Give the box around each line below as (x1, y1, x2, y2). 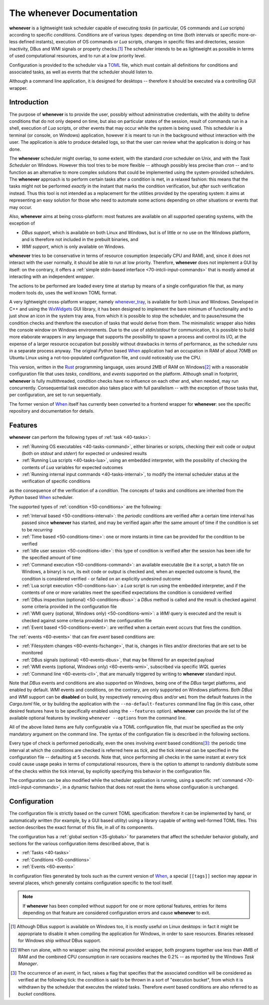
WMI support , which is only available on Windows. (21, 244, 126, 250)
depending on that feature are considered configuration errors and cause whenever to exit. (22, 910, 211, 916)
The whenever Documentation (9, 7, 138, 18)
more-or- (238, 31, 257, 37)
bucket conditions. (18, 991, 56, 997)
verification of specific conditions (21, 478, 91, 484)
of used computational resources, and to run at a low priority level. (9, 53, 146, 59)
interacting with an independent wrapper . (9, 273, 95, 279)
